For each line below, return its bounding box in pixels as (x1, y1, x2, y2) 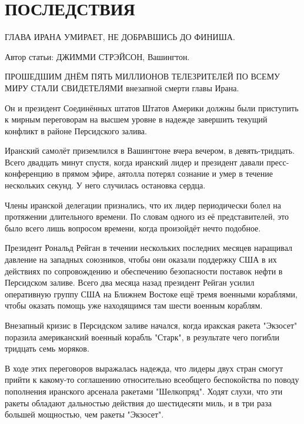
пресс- (266, 155, 289, 168)
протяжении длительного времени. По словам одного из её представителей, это (5, 210, 289, 223)
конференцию (5, 167, 54, 180)
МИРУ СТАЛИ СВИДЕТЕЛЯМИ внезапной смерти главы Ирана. (5, 81, 239, 94)
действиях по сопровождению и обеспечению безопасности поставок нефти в (5, 264, 283, 277)
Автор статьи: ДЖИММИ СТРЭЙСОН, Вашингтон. (5, 50, 190, 62)
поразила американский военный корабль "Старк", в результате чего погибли (5, 330, 279, 343)
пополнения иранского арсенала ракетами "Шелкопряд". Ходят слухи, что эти (5, 385, 283, 397)
